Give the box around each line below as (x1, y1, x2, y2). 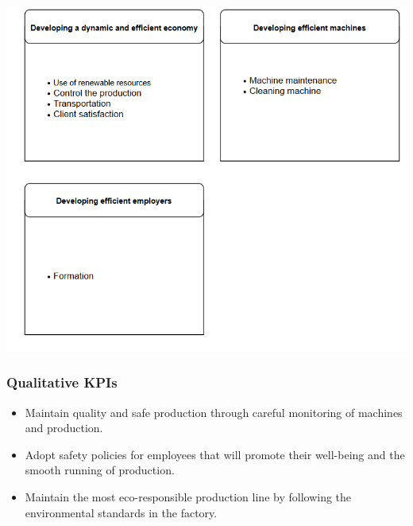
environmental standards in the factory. (25, 504, 218, 520)
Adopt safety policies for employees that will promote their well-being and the (25, 446, 405, 462)
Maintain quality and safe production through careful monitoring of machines (25, 403, 403, 420)
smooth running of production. (25, 462, 175, 478)
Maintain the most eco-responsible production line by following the (25, 488, 352, 505)
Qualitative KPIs (6, 372, 118, 392)
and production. (25, 419, 103, 436)
